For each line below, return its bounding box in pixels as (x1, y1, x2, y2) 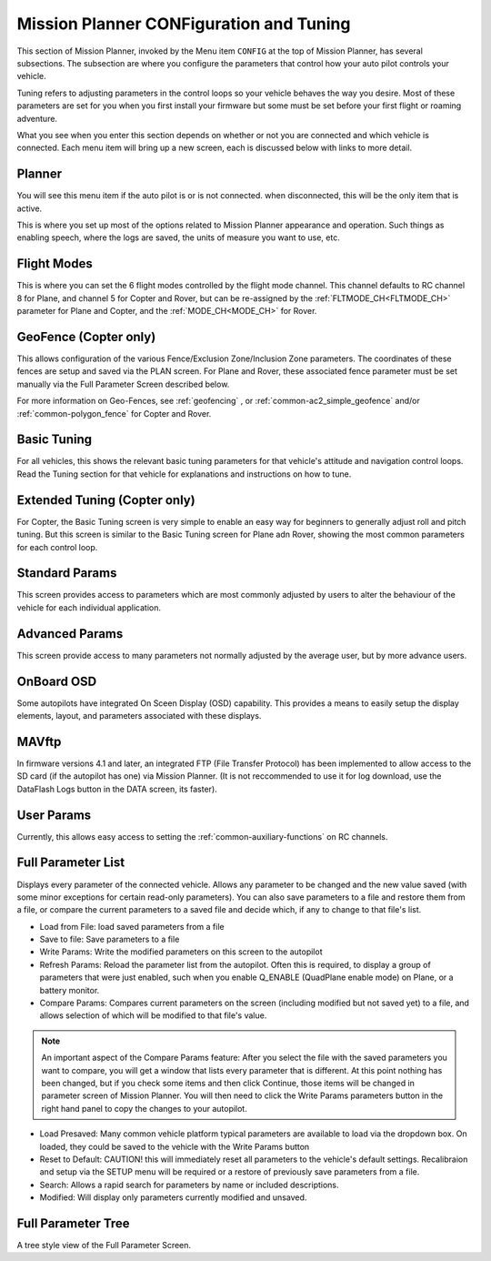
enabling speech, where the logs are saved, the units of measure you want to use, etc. (16, 232, 340, 243)
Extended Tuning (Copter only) (16, 492, 195, 508)
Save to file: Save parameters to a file (39, 933, 180, 945)
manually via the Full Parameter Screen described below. (16, 378, 230, 389)
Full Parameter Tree (16, 1216, 131, 1231)
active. (16, 203, 43, 214)
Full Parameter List (16, 855, 125, 871)
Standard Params (16, 565, 117, 581)
